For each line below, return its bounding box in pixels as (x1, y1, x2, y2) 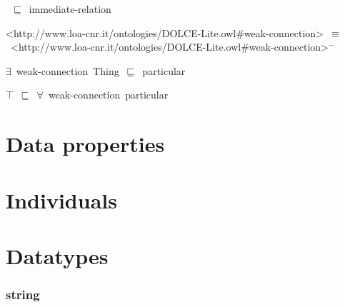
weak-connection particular (48, 87, 169, 102)
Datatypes (6, 241, 109, 270)
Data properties (6, 129, 165, 158)
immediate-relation (29, 1, 111, 16)
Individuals (6, 185, 117, 214)
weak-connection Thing (16, 63, 119, 78)
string (6, 286, 40, 303)
